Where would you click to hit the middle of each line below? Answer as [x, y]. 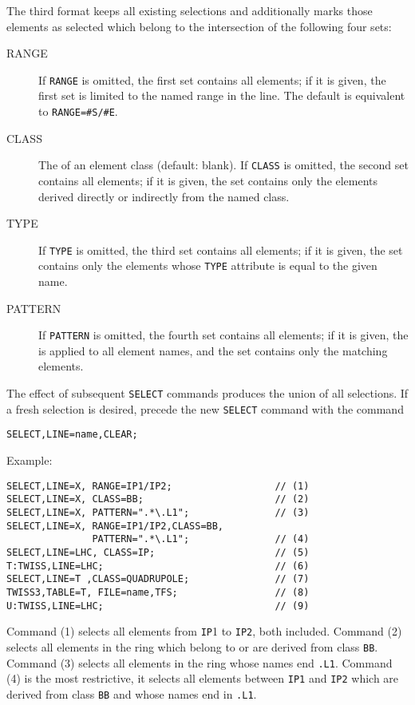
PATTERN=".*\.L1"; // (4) [201, 539]
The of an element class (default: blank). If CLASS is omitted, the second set [223, 165]
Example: [30, 460]
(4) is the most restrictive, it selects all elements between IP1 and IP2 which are [203, 678]
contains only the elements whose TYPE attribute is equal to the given [208, 265]
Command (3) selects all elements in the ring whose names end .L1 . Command [200, 662]
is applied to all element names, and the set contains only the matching [213, 350]
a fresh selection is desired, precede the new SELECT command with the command [205, 408]
